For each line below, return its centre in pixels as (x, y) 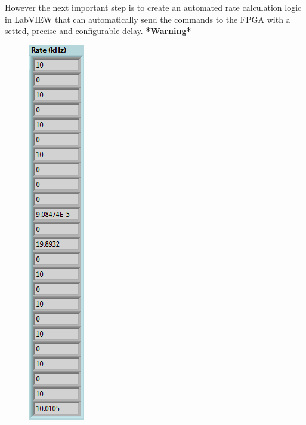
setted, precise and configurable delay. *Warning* (98, 31)
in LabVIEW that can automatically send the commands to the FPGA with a (148, 19)
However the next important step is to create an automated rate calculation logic (153, 7)
